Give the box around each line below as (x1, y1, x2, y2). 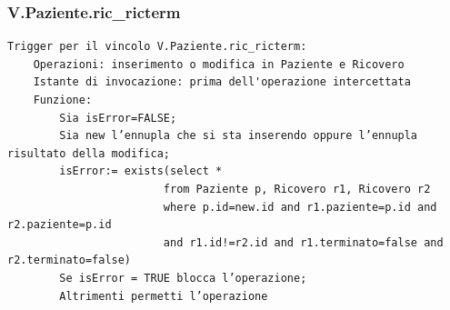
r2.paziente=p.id (7, 218, 112, 232)
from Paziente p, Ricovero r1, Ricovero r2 (163, 182, 431, 195)
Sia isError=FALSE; (59, 111, 177, 125)
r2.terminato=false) (7, 254, 132, 267)
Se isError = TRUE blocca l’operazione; (59, 271, 307, 285)
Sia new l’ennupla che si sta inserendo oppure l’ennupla (59, 129, 418, 143)
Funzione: (33, 94, 93, 106)
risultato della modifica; (7, 146, 170, 160)
